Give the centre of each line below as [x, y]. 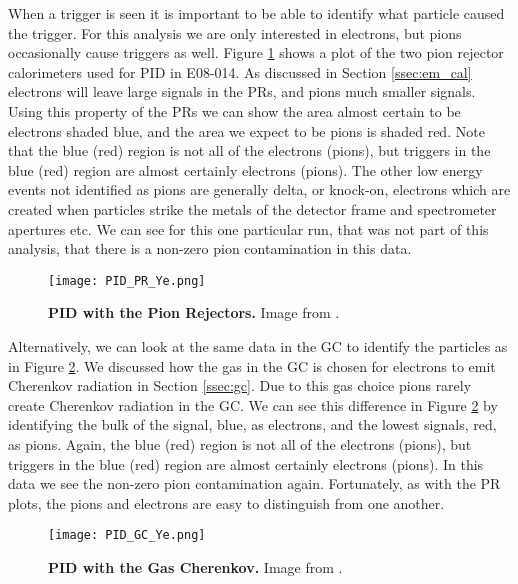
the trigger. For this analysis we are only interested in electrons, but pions [235, 32]
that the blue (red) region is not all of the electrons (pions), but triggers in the [249, 150]
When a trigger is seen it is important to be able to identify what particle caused [256, 13]
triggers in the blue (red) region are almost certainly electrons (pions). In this [246, 463]
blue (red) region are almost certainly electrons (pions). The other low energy [245, 169]
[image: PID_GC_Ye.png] [127, 535]
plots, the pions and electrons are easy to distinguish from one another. [226, 502]
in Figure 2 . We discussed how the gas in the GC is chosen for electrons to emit [252, 365]
